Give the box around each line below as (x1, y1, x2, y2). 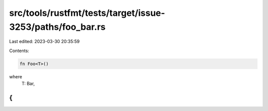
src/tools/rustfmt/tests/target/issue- (9, 7, 165, 18)
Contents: (9, 48, 29, 54)
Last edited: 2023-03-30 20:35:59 (9, 39, 80, 45)
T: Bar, (21, 81, 35, 87)
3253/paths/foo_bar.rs (9, 21, 106, 32)
